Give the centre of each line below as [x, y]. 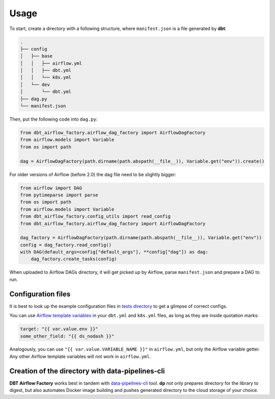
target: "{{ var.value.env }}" [59, 329]
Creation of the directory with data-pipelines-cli [87, 371]
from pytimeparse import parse [59, 195]
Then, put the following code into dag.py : [53, 119]
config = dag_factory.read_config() [66, 245]
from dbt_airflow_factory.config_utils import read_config [95, 217]
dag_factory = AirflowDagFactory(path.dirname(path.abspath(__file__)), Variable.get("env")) [141, 238]
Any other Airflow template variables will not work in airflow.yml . [80, 356]
